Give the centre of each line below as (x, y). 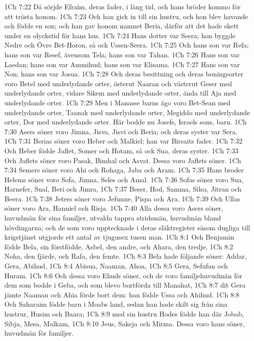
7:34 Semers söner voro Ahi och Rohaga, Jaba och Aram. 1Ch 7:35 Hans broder (124, 170)
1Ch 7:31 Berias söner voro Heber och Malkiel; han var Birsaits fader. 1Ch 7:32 (124, 141)
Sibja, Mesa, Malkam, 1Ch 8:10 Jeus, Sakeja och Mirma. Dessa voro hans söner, (125, 323)
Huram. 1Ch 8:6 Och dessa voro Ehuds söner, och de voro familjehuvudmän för (124, 275)
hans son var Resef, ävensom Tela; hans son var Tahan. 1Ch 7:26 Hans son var (122, 54)
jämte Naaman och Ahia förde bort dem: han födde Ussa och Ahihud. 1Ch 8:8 (122, 294)
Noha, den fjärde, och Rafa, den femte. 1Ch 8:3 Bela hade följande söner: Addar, (126, 256)
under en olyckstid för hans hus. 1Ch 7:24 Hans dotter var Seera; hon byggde (120, 35)
